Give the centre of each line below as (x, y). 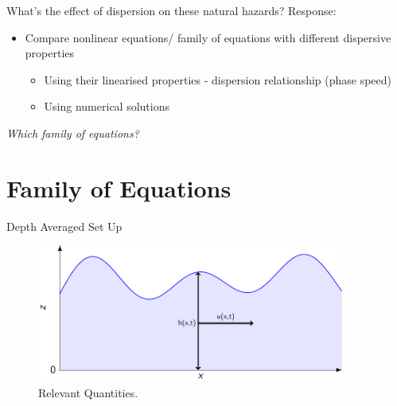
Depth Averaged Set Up (64, 226)
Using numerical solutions (107, 106)
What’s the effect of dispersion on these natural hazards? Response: (171, 10)
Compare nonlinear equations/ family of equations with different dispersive (208, 37)
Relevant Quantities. (88, 392)
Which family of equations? (73, 133)
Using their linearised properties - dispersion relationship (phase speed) (218, 79)
